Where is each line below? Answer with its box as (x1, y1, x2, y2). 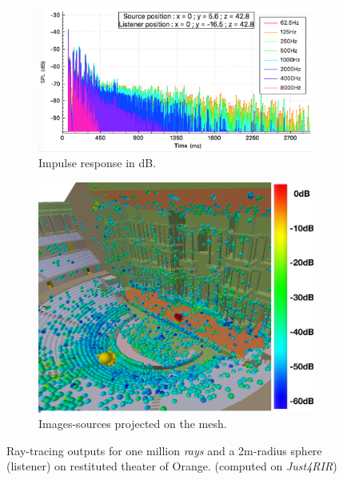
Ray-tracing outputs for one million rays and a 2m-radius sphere (6, 442, 322, 458)
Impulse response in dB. (38, 154, 157, 171)
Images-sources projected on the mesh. (38, 415, 227, 432)
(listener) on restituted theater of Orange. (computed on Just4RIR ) (6, 458, 337, 474)
